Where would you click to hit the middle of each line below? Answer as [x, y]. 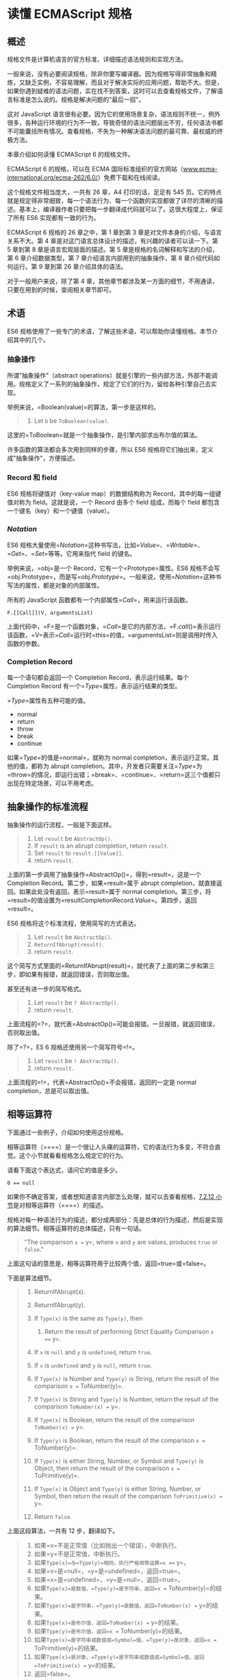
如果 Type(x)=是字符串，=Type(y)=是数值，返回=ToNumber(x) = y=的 [123, 1605]
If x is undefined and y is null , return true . [93, 1365]
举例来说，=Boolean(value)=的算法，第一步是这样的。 [83, 407]
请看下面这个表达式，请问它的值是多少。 [64, 1170]
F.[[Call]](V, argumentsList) [50, 613]
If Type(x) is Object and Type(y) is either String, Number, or [117, 1489]
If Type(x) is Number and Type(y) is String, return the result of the [127, 1378]
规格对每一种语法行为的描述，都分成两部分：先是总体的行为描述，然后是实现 [115, 1219]
